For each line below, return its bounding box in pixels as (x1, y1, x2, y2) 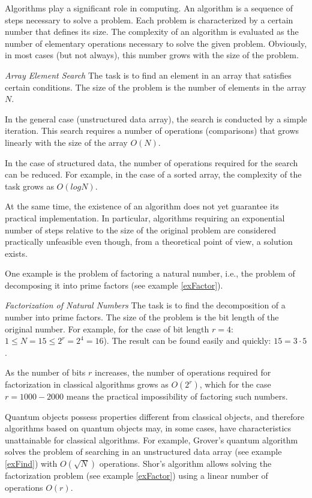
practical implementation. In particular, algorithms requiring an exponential (5, 211, 285, 224)
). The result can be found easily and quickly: (103, 334, 271, 347)
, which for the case (199, 378, 271, 391)
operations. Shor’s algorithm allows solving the (99, 457, 272, 469)
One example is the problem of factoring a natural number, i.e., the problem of (5, 267, 295, 280)
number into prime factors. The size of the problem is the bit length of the (5, 311, 279, 323)
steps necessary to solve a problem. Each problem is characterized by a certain (5, 13, 293, 26)
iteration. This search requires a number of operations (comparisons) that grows (5, 124, 299, 137)
